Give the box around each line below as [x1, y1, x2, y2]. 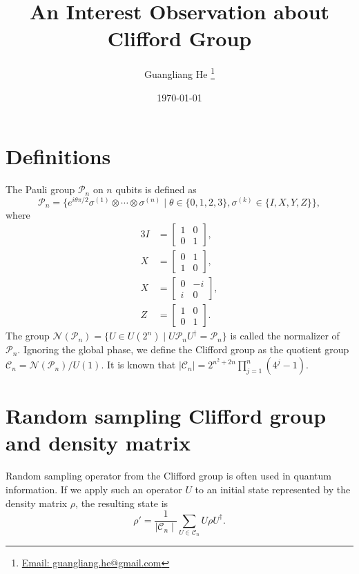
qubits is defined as [115, 182, 197, 197]
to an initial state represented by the [195, 482, 351, 496]
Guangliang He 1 [144, 65, 215, 81]
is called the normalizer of [230, 328, 340, 343]
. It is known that [101, 357, 176, 372]
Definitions [6, 142, 111, 170]
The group [6, 328, 50, 343]
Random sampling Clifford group [6, 402, 327, 430]
